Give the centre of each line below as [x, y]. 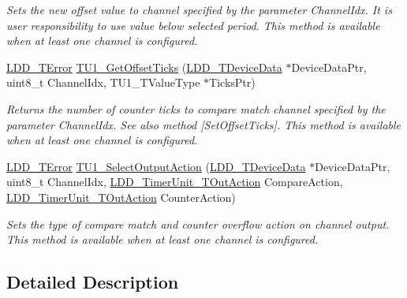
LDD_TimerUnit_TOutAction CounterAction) [121, 197]
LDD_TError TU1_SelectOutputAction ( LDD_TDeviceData [156, 166]
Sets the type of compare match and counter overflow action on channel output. [198, 223]
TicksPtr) [232, 82]
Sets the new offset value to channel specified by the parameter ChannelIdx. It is [199, 9]
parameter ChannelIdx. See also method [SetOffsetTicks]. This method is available [203, 124]
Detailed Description [93, 282]
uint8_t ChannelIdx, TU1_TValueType [103, 82]
